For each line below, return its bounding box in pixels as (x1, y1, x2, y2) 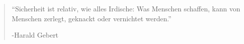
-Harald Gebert (11, 30, 59, 40)
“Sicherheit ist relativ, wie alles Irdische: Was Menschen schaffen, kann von (11, 3, 241, 13)
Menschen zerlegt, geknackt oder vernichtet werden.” (11, 13, 171, 23)
